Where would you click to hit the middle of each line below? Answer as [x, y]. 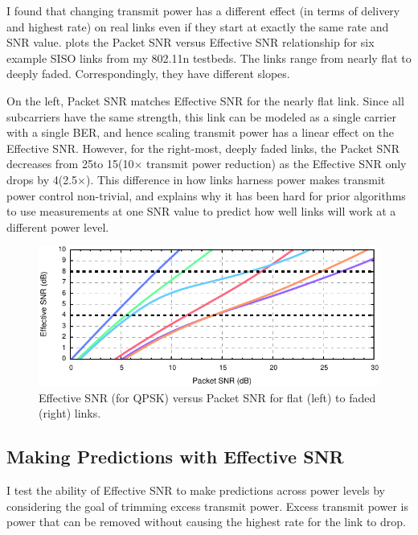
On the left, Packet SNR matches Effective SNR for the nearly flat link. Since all [205, 100]
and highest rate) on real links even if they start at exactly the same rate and [198, 26]
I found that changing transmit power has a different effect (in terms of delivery [203, 10]
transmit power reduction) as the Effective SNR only [277, 164]
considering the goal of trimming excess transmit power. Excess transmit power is [207, 506]
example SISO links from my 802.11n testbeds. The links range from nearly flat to [209, 58]
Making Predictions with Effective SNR [175, 457]
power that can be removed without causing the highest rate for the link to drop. [206, 522]
